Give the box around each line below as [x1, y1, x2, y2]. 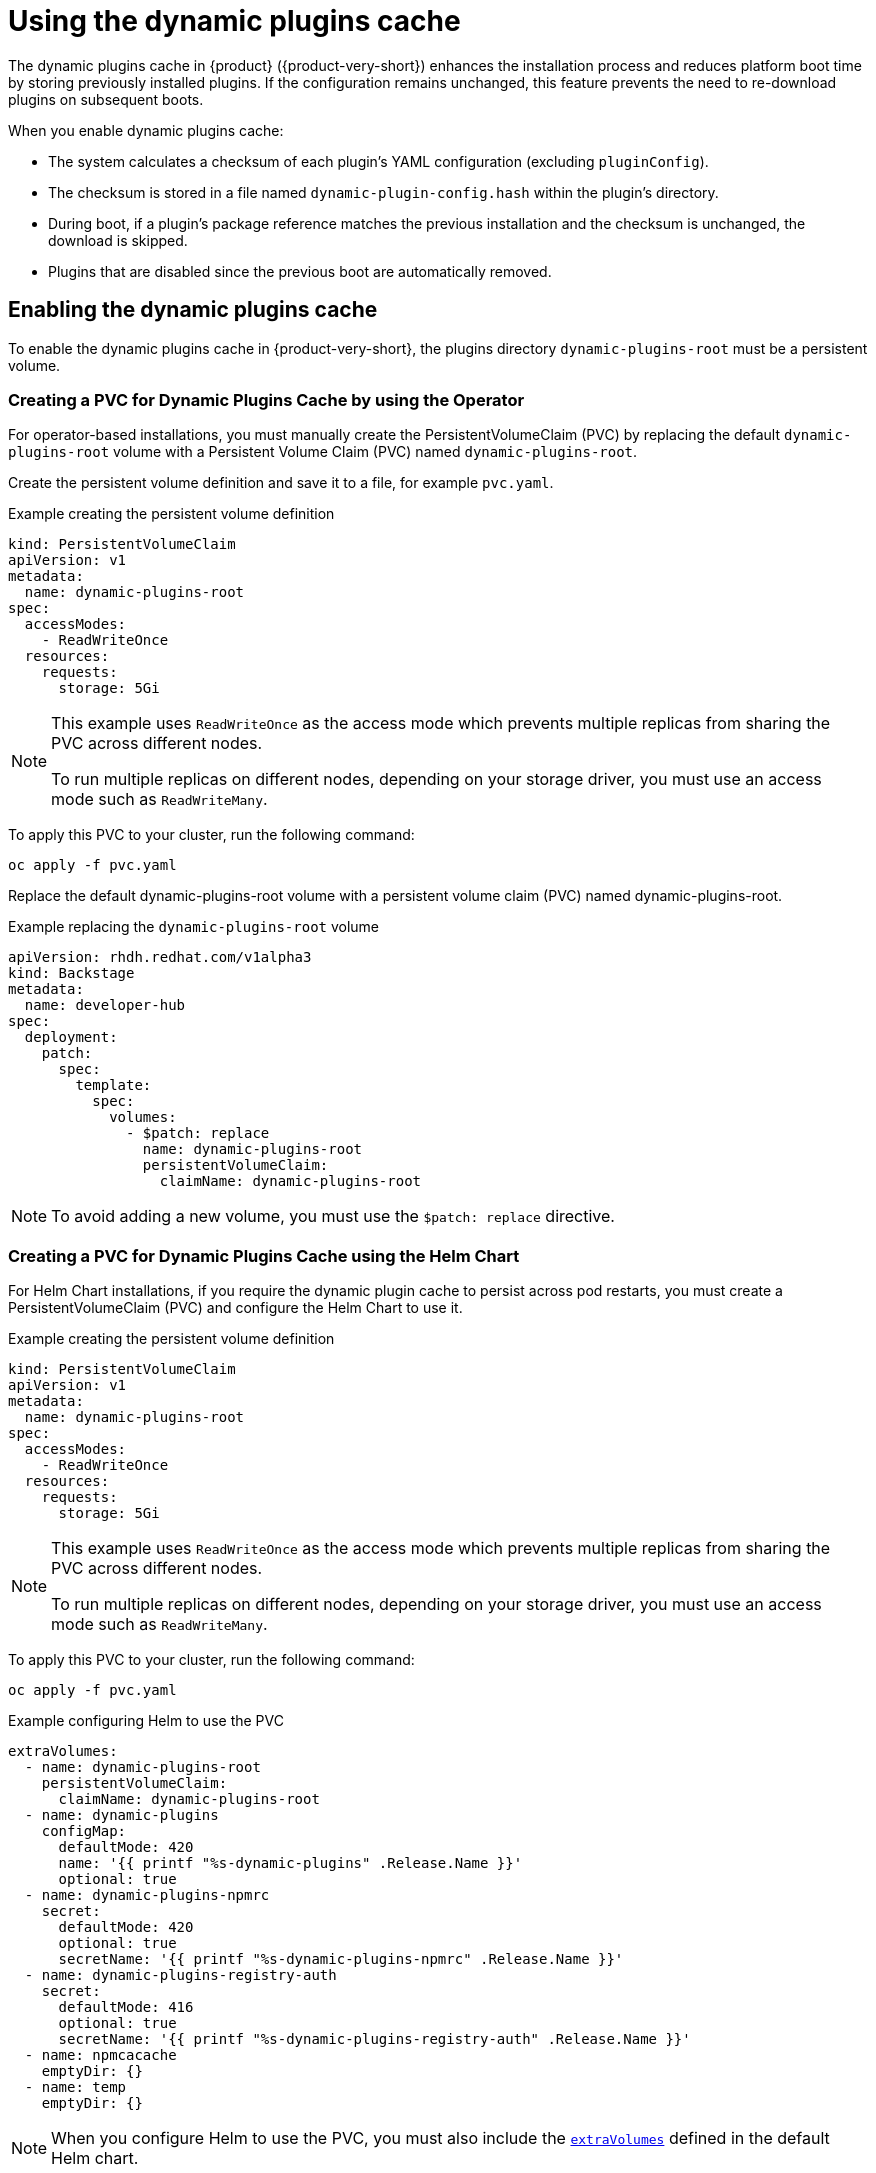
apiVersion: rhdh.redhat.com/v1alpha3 [8, 949, 312, 966]
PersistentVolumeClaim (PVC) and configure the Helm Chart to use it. [8, 1299, 463, 1317]
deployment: [24, 1029, 118, 1046]
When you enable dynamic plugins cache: [8, 121, 284, 139]
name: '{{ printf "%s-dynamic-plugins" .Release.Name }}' [58, 1855, 523, 1872]
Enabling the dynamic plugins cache [8, 297, 378, 323]
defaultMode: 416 [58, 1999, 194, 2016]
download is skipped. [48, 231, 188, 249]
